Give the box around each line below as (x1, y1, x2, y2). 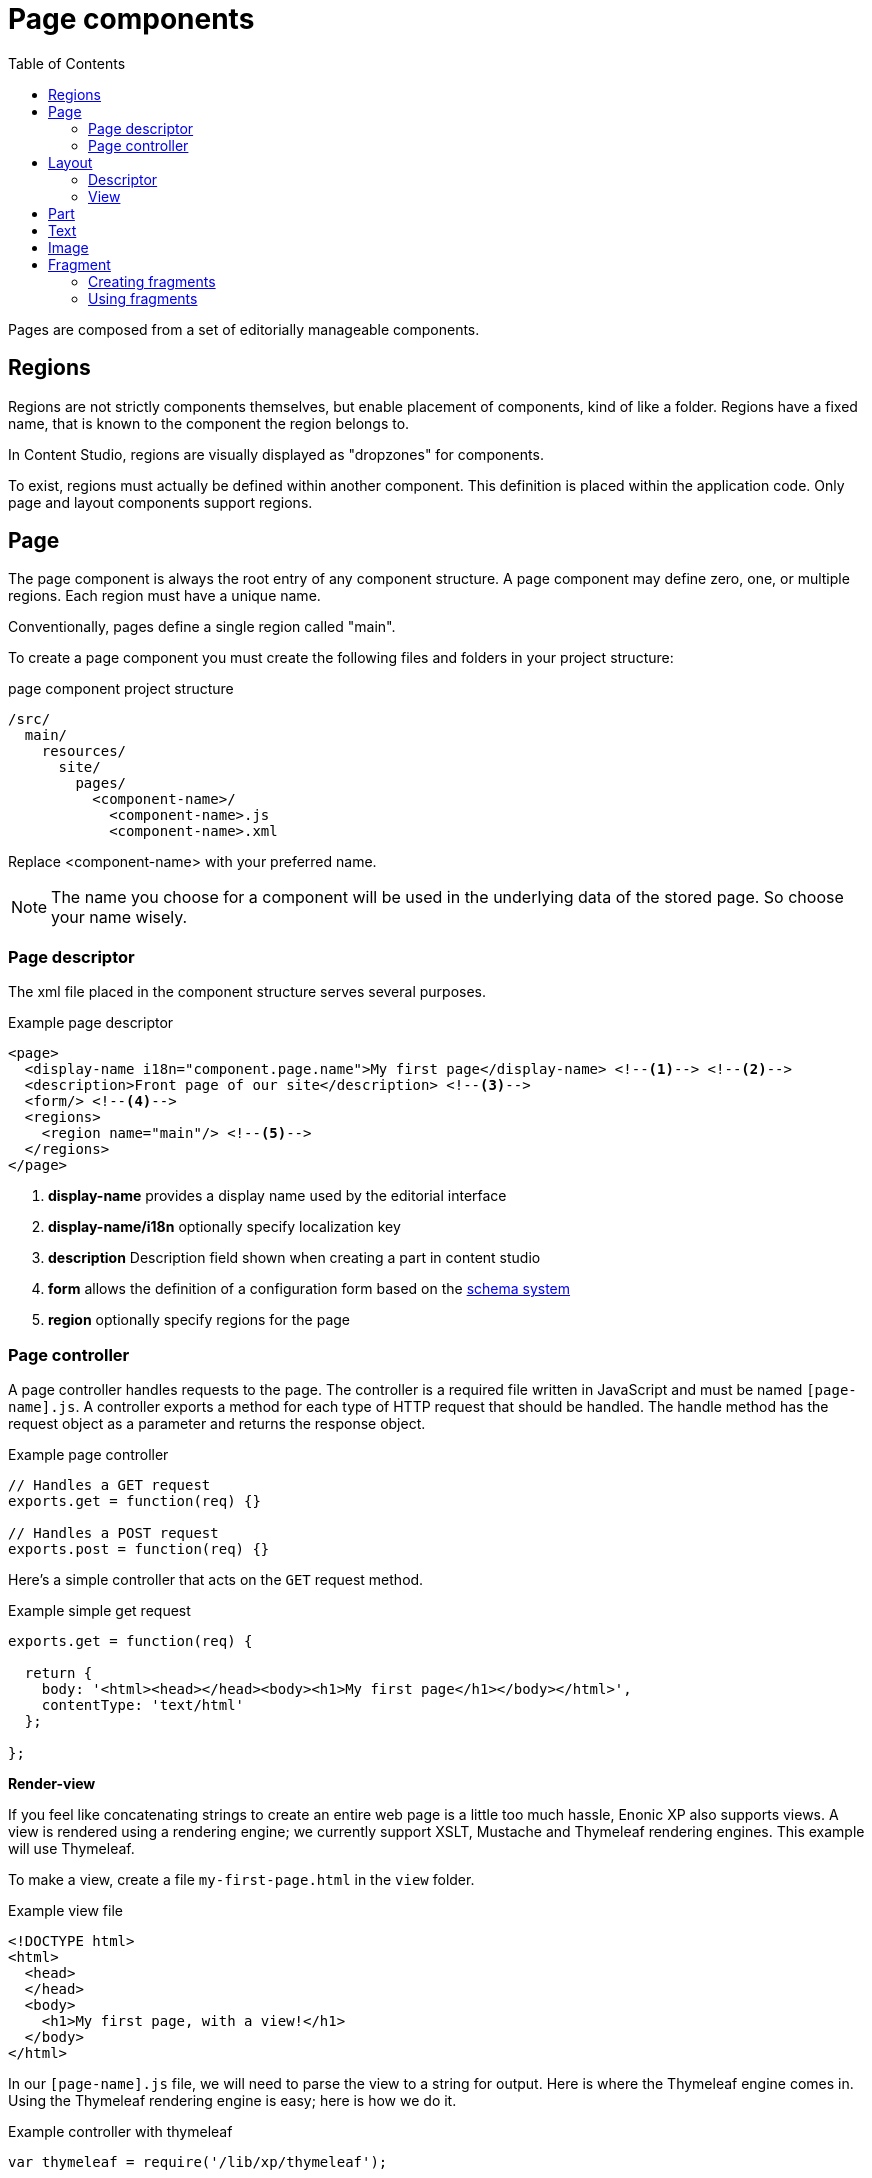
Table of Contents (8, 54, 126, 72)
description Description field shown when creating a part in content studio (48, 1249, 541, 1267)
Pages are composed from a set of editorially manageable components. (8, 320, 480, 338)
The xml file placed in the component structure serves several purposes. (8, 983, 487, 1001)
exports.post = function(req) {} (8, 1540, 270, 1557)
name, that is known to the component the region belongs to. (8, 414, 410, 432)
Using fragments (88, 289, 198, 307)
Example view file (8, 1901, 123, 1919)
